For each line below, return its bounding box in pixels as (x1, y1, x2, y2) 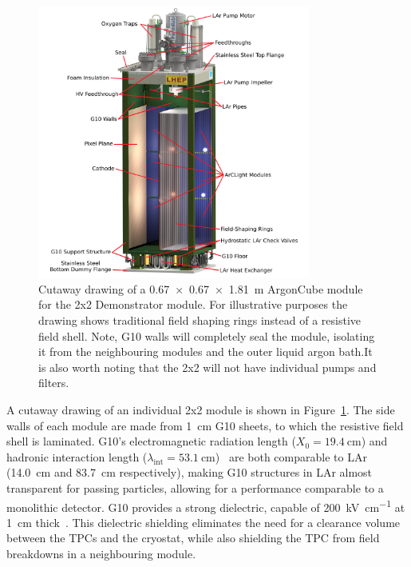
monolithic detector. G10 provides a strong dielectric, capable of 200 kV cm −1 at (6, 496, 405, 515)
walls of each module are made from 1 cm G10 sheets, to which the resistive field (6, 417, 404, 433)
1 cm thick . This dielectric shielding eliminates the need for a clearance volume (6, 513, 401, 530)
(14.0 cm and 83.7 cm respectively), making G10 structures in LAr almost (6, 464, 373, 481)
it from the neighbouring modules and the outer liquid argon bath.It (38, 343, 373, 360)
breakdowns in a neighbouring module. (6, 545, 196, 561)
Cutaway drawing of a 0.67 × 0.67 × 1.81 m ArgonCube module (38, 280, 363, 297)
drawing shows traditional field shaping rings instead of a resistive (38, 311, 361, 328)
